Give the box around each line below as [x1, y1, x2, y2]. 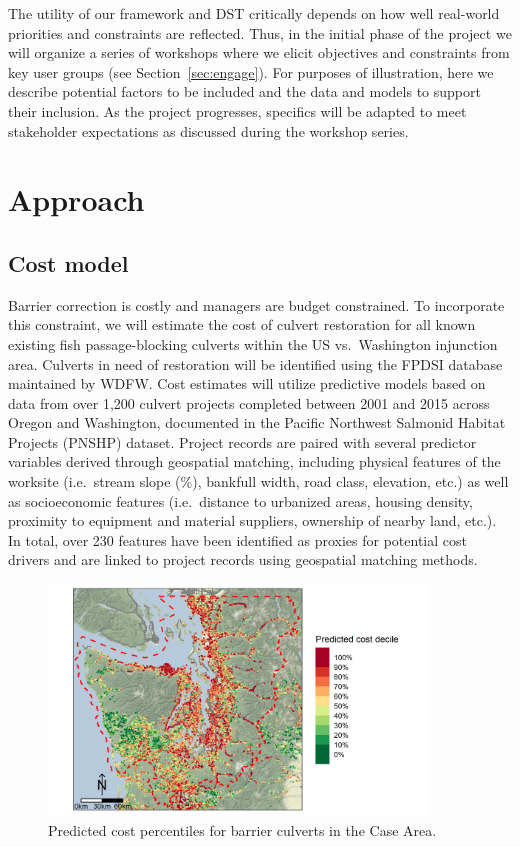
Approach [8, 179, 145, 220]
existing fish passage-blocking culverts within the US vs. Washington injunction [8, 333, 498, 354]
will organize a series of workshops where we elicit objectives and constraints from [8, 42, 510, 63]
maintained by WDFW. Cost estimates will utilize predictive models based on [8, 373, 486, 394]
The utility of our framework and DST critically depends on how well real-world [8, 3, 500, 23]
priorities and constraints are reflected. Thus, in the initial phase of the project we [8, 22, 512, 43]
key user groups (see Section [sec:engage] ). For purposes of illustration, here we [8, 61, 494, 82]
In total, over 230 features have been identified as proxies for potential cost [8, 529, 467, 550]
